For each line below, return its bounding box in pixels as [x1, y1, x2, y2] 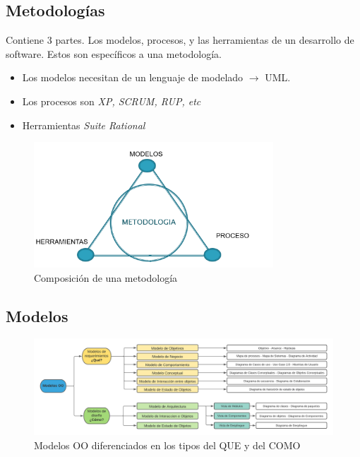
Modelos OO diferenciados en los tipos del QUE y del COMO [34, 437, 301, 452]
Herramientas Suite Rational [22, 117, 145, 132]
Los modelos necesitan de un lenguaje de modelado [22, 70, 244, 85]
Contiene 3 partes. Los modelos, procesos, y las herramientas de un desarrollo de [6, 32, 354, 47]
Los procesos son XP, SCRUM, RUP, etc [22, 93, 201, 108]
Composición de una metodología [34, 270, 178, 285]
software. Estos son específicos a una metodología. [6, 46, 222, 61]
